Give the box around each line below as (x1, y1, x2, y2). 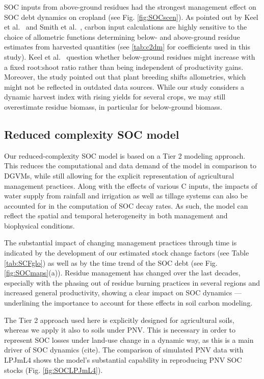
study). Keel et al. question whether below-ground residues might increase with (4, 51, 255, 62)
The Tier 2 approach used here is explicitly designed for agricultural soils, (4, 314, 234, 325)
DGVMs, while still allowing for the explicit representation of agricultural (4, 170, 234, 181)
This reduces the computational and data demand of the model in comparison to (4, 160, 256, 171)
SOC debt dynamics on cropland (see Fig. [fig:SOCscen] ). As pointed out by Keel (4, 11, 258, 22)
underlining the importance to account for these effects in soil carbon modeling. (4, 297, 253, 308)
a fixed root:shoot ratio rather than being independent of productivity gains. (4, 61, 244, 72)
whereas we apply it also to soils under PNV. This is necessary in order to (4, 324, 236, 335)
